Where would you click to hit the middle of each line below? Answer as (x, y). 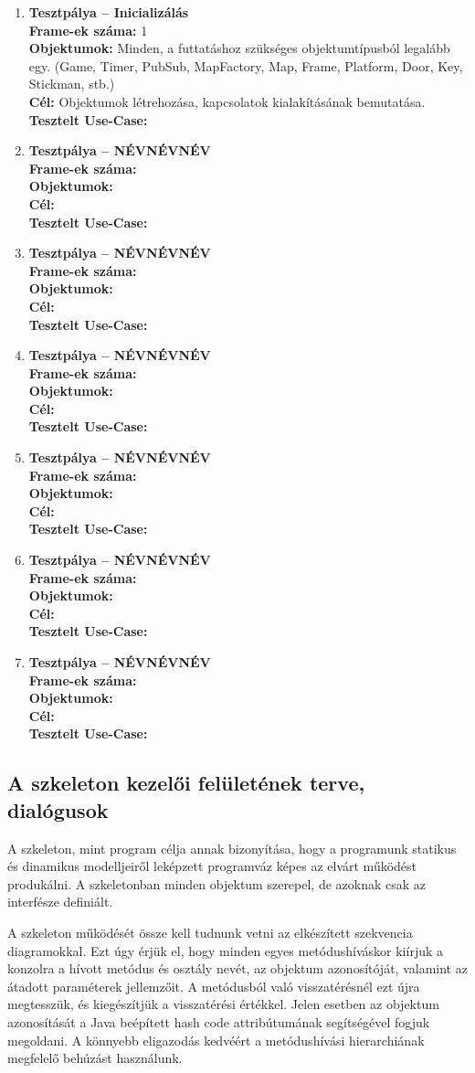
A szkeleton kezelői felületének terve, (186, 783)
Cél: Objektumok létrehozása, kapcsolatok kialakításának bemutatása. (227, 101)
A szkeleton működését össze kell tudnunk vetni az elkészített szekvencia (210, 932)
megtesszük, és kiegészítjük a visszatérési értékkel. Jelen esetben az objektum (223, 1004)
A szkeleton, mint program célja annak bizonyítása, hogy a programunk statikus (232, 848)
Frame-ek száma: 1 (88, 30)
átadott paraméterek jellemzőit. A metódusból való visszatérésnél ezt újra (214, 986)
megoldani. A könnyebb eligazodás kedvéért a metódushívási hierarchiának (216, 1040)
